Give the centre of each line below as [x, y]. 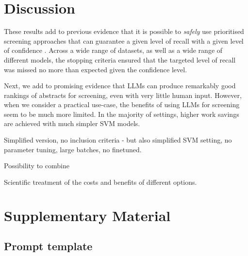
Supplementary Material [87, 215]
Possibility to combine [37, 166]
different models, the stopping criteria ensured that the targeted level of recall [120, 59]
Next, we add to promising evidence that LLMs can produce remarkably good [120, 86]
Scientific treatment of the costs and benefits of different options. [100, 182]
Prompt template [48, 246]
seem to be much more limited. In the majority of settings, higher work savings [122, 114]
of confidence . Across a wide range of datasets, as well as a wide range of [113, 50]
